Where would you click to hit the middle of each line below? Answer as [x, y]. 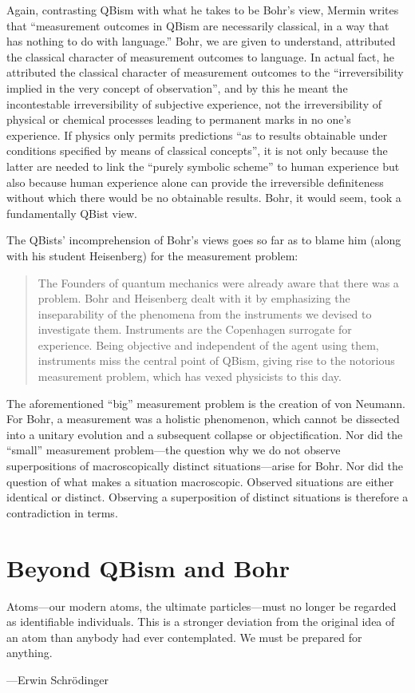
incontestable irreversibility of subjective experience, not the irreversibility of [194, 103]
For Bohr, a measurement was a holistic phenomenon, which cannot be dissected [203, 419]
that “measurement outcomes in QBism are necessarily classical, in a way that [198, 25]
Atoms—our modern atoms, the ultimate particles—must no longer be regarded [202, 606]
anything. [30, 653]
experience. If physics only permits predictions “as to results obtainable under [197, 135]
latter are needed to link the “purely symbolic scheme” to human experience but [203, 166]
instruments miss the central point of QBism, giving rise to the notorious [216, 360]
